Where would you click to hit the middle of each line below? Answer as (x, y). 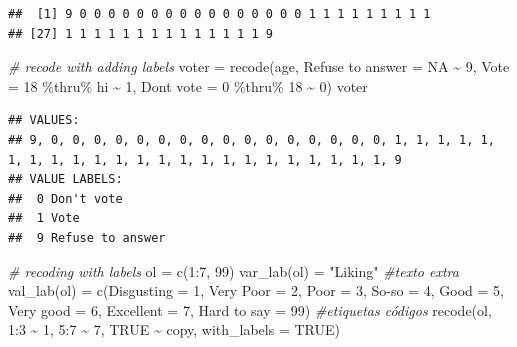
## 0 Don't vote (65, 198)
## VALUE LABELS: (65, 179)
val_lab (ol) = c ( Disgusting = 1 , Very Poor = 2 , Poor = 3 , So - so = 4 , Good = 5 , (256, 290)
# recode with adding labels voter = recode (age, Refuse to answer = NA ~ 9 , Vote (259, 66)
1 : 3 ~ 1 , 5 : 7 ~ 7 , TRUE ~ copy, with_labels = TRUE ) (174, 329)
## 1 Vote (44, 218)
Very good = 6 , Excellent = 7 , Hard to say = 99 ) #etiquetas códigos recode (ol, (250, 309)
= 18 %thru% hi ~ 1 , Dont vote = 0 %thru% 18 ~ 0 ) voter (188, 85)
